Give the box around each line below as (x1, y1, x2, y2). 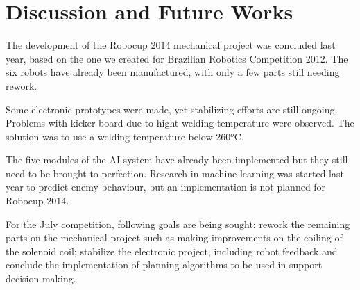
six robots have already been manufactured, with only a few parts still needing (6, 65, 340, 79)
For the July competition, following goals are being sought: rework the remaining (6, 216, 350, 231)
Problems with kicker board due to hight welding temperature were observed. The (6, 115, 354, 130)
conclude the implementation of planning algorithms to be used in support (6, 257, 323, 272)
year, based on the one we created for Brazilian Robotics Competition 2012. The (6, 51, 348, 65)
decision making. (6, 271, 76, 286)
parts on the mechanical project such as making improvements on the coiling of (6, 230, 343, 245)
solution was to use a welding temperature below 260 (6, 129, 231, 143)
